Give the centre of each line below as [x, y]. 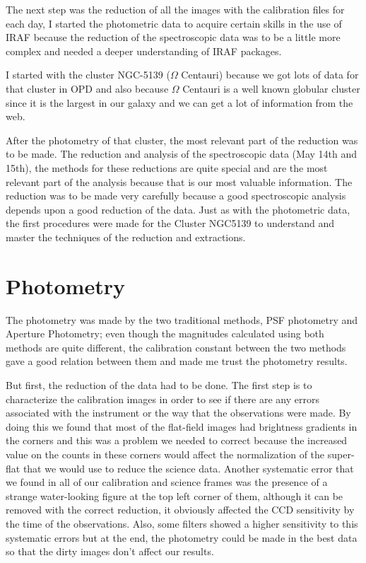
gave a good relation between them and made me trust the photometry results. [177, 361]
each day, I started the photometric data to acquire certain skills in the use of [174, 23]
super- [341, 454]
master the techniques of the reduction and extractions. [126, 237]
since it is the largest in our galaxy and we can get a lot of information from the [179, 102]
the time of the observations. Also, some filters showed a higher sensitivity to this [182, 523]
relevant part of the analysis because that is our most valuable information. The [179, 181]
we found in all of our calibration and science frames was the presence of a [167, 482]
